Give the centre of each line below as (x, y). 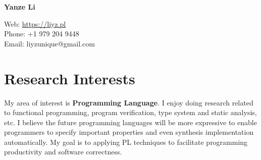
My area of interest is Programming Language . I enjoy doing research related (129, 102)
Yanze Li (20, 7)
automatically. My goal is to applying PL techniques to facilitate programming (126, 142)
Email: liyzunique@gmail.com (49, 43)
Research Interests (70, 78)
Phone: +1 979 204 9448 (42, 34)
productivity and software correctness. (63, 152)
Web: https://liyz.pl (35, 23)
